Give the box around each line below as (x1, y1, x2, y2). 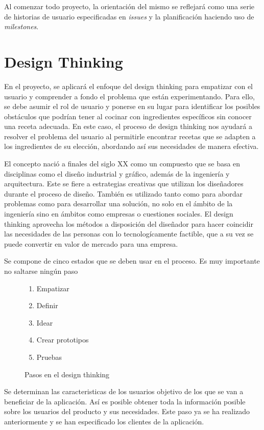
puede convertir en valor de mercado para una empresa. (4, 238, 178, 249)
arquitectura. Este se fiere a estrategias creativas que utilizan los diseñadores (4, 178, 244, 189)
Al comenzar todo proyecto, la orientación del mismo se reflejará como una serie (4, 1, 255, 11)
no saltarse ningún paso (4, 266, 78, 276)
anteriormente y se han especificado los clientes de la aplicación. (4, 416, 204, 426)
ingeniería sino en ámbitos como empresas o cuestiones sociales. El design (4, 208, 233, 219)
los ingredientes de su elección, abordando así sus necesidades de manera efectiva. (4, 141, 259, 152)
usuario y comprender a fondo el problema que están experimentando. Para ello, (4, 91, 255, 101)
